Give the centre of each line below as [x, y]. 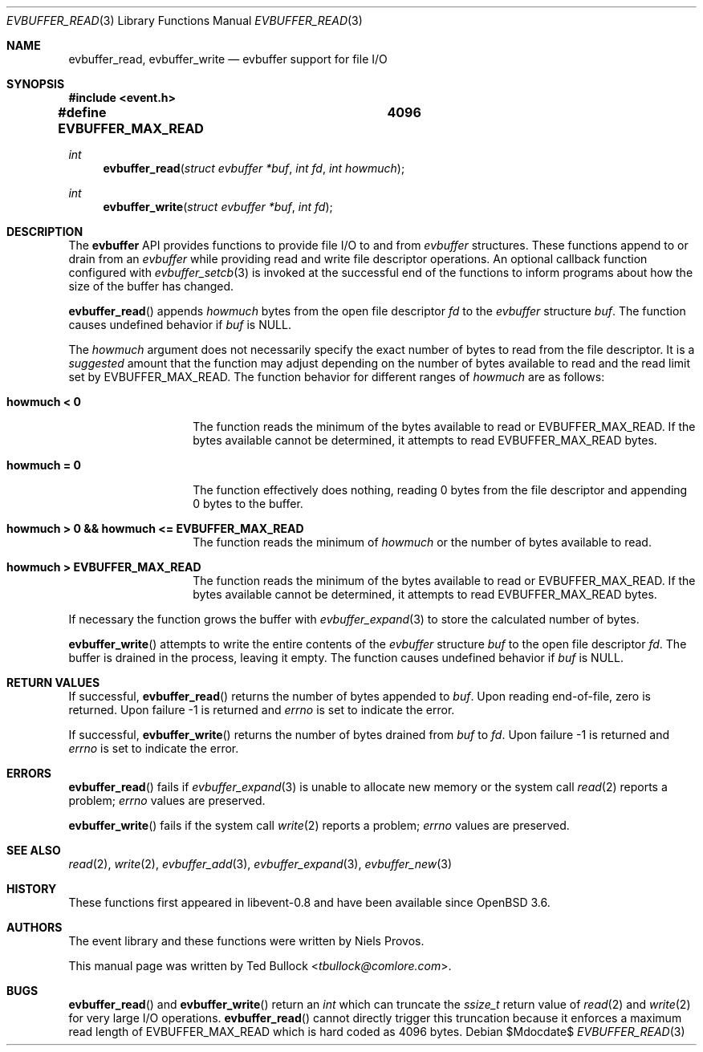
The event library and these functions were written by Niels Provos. [246, 941]
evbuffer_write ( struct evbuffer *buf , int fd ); [218, 207]
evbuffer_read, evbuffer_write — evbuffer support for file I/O [228, 59]
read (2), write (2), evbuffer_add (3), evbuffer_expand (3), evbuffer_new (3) [260, 864]
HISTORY [32, 889]
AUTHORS [35, 927]
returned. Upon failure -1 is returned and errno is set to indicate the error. [262, 710]
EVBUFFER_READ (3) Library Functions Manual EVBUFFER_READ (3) [185, 20]
